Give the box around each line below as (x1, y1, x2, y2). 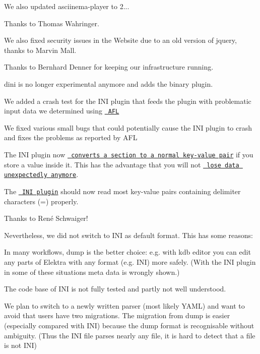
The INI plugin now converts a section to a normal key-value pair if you (4, 149, 253, 159)
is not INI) (4, 340, 37, 350)
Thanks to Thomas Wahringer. (4, 18, 99, 28)
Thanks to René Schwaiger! (4, 213, 88, 223)
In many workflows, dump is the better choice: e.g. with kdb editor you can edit (4, 247, 251, 257)
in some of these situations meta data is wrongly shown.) (4, 266, 180, 277)
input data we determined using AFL (4, 105, 119, 116)
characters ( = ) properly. (4, 196, 79, 206)
